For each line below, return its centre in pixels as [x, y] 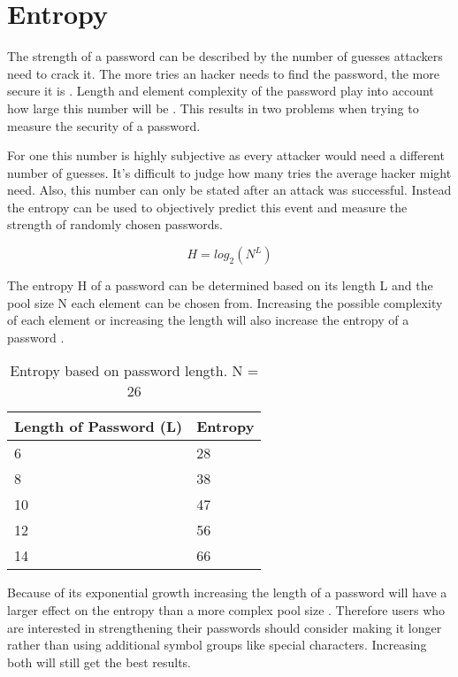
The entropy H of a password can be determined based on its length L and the [220, 285]
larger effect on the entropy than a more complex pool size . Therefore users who [226, 610]
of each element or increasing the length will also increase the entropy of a [208, 320]
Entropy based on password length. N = [134, 371]
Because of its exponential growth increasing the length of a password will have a [227, 592]
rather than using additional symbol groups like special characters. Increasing [217, 645]
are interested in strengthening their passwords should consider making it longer [225, 627]
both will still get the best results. [99, 662]
